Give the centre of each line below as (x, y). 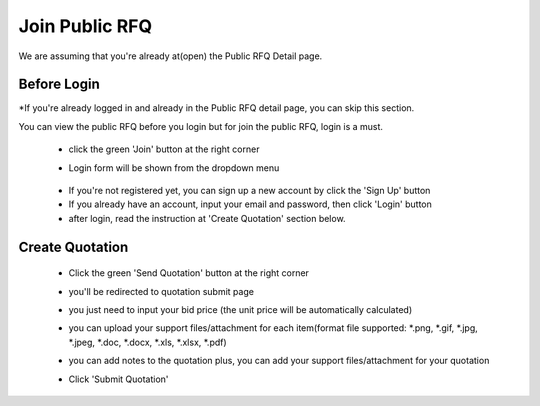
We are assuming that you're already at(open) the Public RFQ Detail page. (170, 56)
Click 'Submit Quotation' (118, 379)
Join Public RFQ (85, 26)
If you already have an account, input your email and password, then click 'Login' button (250, 204)
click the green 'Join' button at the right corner (164, 149)
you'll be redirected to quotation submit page (161, 291)
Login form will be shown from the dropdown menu (174, 167)
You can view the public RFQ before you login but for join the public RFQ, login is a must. (201, 126)
